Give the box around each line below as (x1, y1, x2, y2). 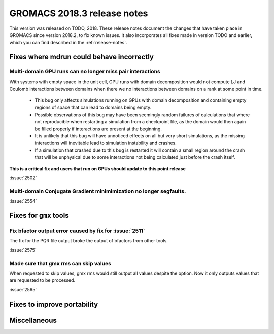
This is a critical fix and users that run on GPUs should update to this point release (9, 165, 186, 172)
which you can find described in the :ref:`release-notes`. (9, 40, 127, 46)
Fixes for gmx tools (9, 211, 69, 220)
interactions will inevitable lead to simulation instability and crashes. (35, 140, 177, 146)
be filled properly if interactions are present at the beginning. (35, 126, 162, 132)
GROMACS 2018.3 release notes (9, 8, 148, 19)
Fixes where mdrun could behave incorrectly (9, 53, 154, 61)
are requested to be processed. (9, 277, 76, 283)
